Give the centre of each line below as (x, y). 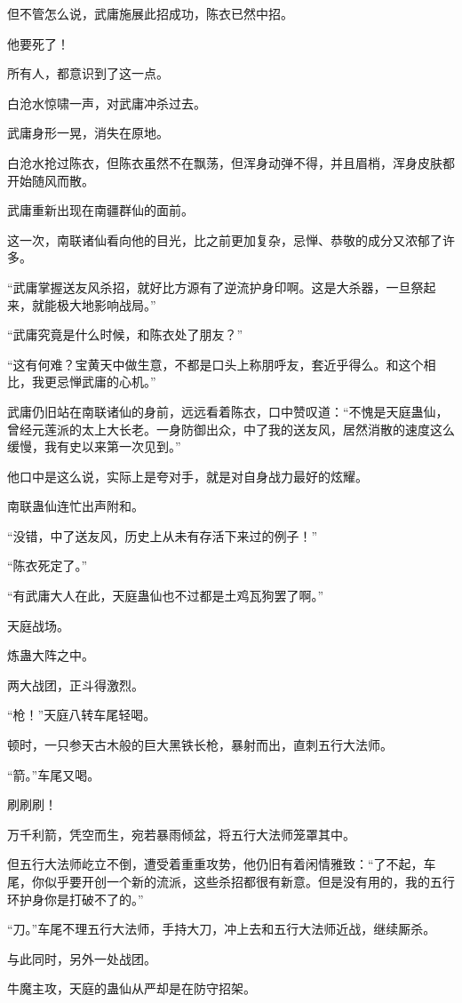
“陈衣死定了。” (48, 565)
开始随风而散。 (51, 180)
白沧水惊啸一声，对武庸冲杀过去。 (107, 103)
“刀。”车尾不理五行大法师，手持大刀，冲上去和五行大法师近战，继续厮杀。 (222, 929)
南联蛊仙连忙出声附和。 (76, 506)
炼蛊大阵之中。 (51, 655)
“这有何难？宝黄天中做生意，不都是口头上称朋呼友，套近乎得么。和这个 (215, 364)
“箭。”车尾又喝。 (54, 774)
